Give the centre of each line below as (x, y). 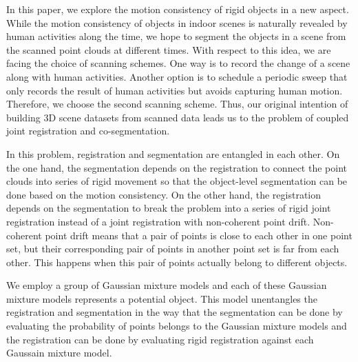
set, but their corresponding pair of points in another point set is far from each (173, 249)
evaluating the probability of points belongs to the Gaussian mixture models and (177, 326)
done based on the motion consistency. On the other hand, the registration (164, 194)
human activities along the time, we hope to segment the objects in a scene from (176, 36)
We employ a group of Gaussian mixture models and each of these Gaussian (167, 285)
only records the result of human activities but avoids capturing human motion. (175, 90)
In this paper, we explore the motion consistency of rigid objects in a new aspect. (178, 9)
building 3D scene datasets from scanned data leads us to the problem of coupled (178, 117)
